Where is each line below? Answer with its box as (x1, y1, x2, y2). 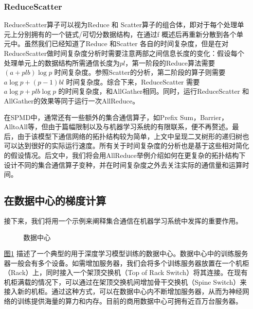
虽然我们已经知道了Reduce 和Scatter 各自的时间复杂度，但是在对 (24, 38, 229, 49)
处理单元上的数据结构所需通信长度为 (4, 57, 120, 68)
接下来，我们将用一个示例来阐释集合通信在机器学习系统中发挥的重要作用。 (4, 215, 242, 225)
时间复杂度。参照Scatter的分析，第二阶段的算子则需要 (54, 67, 226, 77)
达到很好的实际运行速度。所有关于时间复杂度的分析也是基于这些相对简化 (17, 140, 249, 151)
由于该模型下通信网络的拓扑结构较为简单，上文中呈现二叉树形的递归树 (17, 131, 242, 141)
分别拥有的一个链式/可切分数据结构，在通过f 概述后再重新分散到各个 (17, 29, 236, 39)
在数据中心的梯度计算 (4, 193, 106, 208)
